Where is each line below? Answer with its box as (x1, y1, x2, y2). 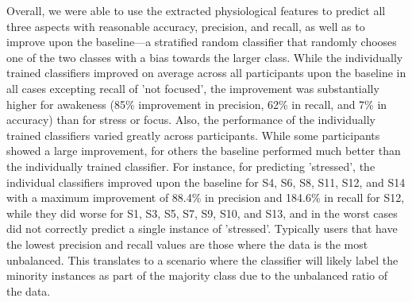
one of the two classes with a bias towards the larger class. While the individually (6, 48, 403, 65)
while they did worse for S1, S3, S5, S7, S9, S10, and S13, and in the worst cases (6, 204, 398, 221)
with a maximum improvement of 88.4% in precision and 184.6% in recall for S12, (6, 189, 405, 206)
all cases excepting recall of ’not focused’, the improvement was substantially (6, 79, 379, 96)
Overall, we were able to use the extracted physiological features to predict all (6, 2, 386, 18)
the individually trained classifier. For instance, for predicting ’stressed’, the (6, 157, 375, 174)
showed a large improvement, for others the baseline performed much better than (6, 142, 401, 159)
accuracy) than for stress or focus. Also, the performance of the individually (6, 111, 375, 128)
